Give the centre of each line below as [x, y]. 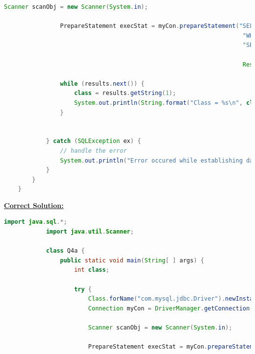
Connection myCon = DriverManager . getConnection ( [171, 308]
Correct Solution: [34, 205]
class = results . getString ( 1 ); [125, 93]
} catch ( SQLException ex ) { [93, 141]
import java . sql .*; [36, 222]
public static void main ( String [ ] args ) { [132, 260]
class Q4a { [65, 251]
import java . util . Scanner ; [90, 232]
